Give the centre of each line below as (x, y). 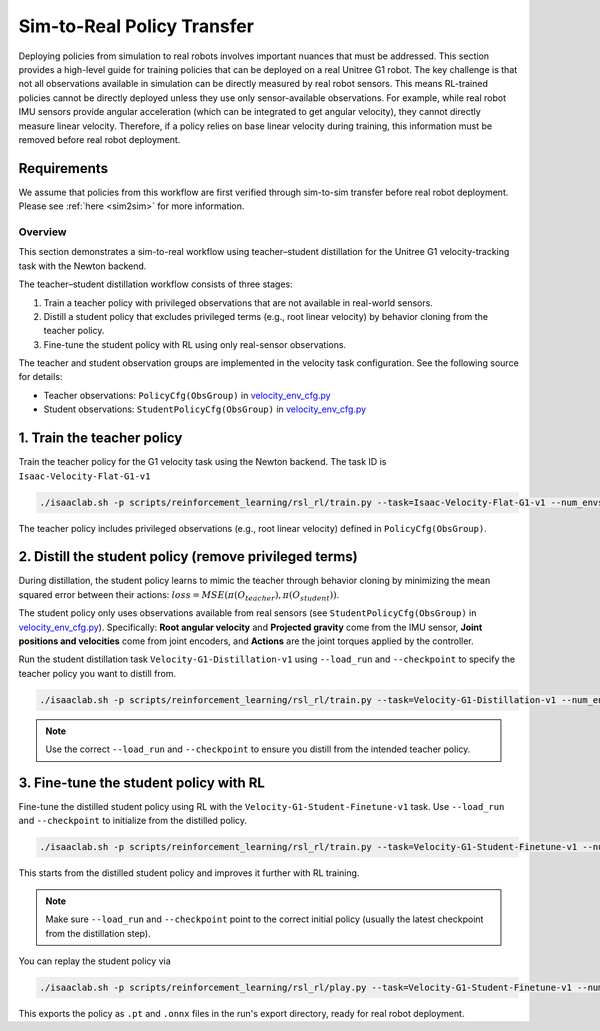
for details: (40, 377)
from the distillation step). (98, 933)
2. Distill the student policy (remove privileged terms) (188, 556)
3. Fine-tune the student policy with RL (141, 782)
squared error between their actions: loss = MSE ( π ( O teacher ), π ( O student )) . (179, 595)
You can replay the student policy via (94, 961)
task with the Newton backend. (82, 266)
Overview (42, 232)
